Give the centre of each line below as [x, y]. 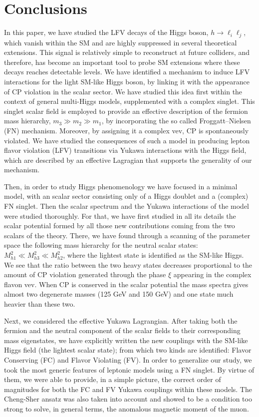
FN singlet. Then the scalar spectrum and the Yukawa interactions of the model [127, 206]
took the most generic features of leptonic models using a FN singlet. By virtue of [129, 369]
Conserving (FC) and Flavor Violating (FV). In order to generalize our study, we [128, 359]
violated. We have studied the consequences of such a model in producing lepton [127, 140]
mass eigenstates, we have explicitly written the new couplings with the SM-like [126, 340]
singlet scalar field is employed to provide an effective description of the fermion [126, 111]
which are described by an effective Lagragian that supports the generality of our [128, 160]
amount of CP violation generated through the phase [85, 274]
